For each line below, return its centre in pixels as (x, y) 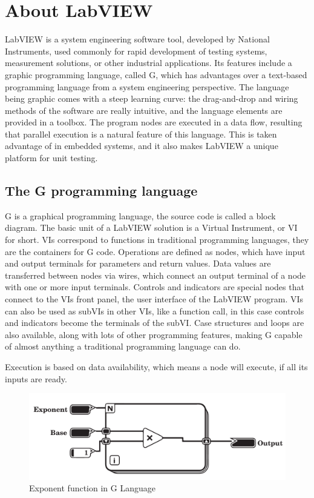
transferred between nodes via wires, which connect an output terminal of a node (155, 275)
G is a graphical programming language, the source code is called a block (140, 215)
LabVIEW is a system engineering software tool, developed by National (137, 39)
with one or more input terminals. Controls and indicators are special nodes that (155, 287)
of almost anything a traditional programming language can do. (123, 346)
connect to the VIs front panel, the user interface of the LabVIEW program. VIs (154, 299)
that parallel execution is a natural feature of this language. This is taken (141, 134)
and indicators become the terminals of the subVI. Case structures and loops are (155, 323)
